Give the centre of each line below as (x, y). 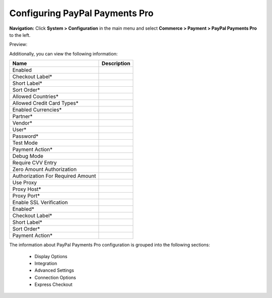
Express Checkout (53, 284)
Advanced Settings (54, 270)
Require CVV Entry (35, 163)
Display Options (51, 256)
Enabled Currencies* (37, 110)
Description (116, 64)
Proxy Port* (26, 196)
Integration (46, 263)
